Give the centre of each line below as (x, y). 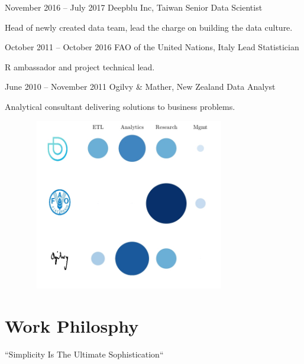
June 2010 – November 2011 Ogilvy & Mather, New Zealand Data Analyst (140, 87)
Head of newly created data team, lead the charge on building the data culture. (149, 27)
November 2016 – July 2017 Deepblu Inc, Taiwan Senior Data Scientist (134, 7)
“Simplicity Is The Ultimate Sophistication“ (84, 354)
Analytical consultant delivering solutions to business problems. (120, 106)
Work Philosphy (72, 325)
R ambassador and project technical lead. (80, 66)
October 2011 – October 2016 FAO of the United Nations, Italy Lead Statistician (152, 47)
